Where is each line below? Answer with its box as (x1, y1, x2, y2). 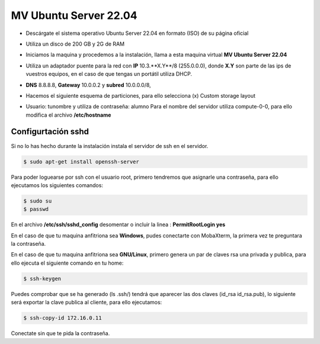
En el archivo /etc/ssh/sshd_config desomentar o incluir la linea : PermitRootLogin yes (11, 221, 226, 228)
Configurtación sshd (11, 127, 89, 137)
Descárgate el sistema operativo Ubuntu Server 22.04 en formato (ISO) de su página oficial (25, 30, 249, 37)
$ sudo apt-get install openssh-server (23, 158, 139, 165)
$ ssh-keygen (23, 275, 62, 282)
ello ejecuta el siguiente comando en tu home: (11, 259, 124, 266)
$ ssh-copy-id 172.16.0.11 (23, 314, 102, 322)
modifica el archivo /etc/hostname (25, 111, 111, 118)
